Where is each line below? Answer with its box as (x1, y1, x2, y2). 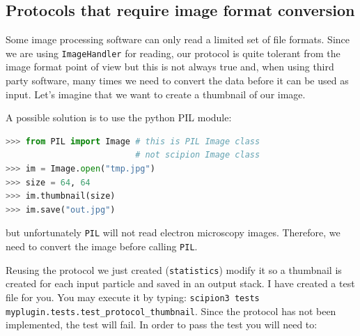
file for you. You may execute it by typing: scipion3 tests (6, 289, 260, 304)
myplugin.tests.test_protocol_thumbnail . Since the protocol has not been (6, 303, 336, 318)
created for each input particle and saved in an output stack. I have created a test (6, 276, 355, 291)
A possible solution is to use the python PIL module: (6, 110, 232, 125)
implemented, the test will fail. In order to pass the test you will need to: (6, 317, 318, 332)
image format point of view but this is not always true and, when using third (6, 59, 334, 74)
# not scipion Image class (135, 150, 260, 160)
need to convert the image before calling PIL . (6, 239, 198, 254)
